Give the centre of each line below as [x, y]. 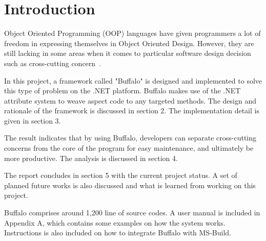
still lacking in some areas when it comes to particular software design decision [128, 53]
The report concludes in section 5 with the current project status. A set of [121, 175]
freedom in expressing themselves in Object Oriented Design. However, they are [129, 43]
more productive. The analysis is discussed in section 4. [91, 158]
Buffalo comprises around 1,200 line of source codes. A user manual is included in [132, 213]
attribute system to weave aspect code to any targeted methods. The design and [130, 100]
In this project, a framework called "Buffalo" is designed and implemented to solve [133, 80]
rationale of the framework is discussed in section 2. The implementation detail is [132, 111]
